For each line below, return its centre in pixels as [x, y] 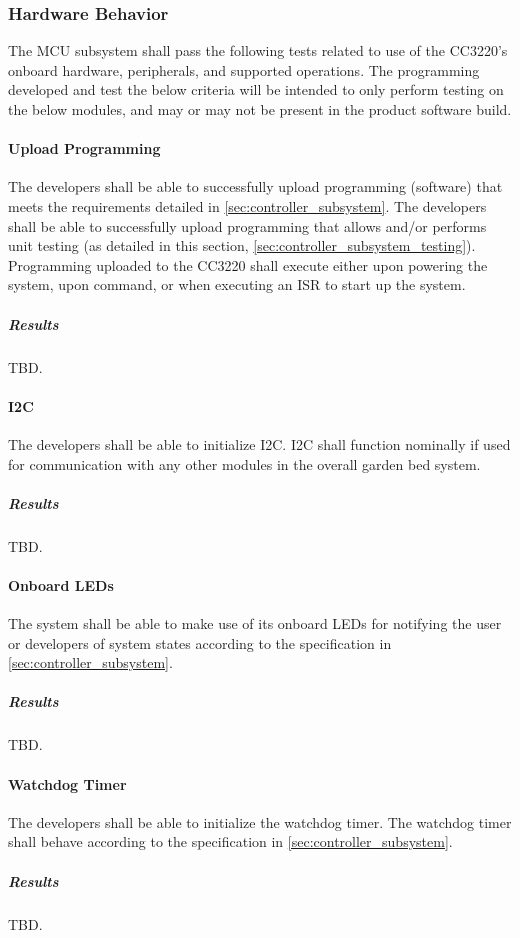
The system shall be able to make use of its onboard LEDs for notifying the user [255, 623]
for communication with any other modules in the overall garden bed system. [244, 463]
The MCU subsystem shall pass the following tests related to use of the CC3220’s [258, 50]
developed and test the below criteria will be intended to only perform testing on [256, 89]
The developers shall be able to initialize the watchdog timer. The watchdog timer [260, 821]
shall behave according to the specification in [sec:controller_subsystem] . [230, 841]
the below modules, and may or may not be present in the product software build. [260, 109]
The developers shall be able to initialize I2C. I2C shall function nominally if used [259, 443]
